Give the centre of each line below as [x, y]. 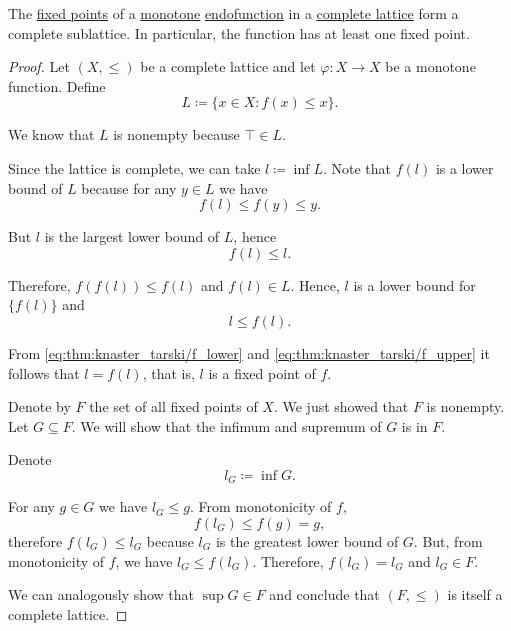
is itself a [475, 594]
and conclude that [324, 594]
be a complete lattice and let [228, 66]
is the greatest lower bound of [307, 540]
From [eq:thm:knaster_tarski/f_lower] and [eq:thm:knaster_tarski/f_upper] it [249, 352]
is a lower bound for [414, 284]
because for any [129, 187]
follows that [44, 372]
